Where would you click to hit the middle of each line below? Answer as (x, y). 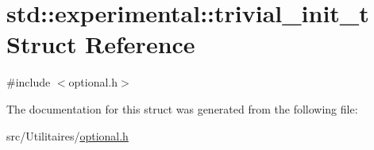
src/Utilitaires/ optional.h (67, 135)
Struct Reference (101, 44)
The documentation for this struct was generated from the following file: (182, 108)
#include (29, 82)
